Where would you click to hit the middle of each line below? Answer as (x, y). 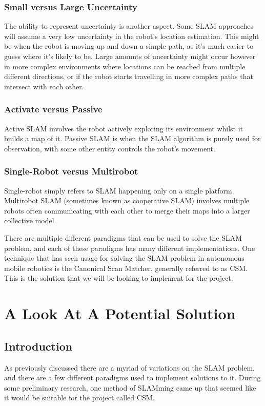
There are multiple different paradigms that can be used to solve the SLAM (123, 237)
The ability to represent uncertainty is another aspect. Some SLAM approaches (129, 26)
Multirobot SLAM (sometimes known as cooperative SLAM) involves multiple (127, 200)
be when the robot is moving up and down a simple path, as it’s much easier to (129, 46)
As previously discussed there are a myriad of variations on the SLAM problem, (129, 367)
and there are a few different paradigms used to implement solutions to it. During (132, 378)
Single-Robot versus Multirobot (71, 171)
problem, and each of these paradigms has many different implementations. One (130, 248)
